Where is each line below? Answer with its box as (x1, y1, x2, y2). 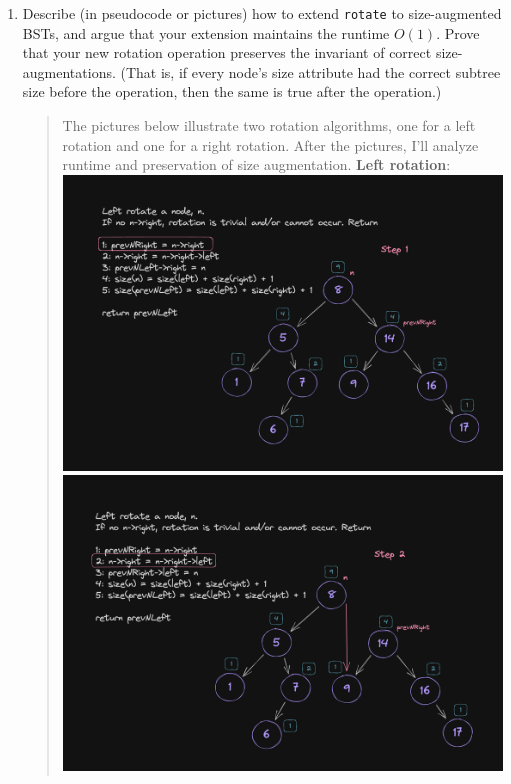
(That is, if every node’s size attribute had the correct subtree (120, 61, 501, 82)
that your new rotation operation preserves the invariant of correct (22, 42, 432, 63)
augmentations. (22, 61, 116, 82)
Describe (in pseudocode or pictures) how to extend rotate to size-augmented (22, 3, 502, 23)
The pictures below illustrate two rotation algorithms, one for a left (62, 115, 476, 136)
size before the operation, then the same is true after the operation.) (22, 81, 442, 102)
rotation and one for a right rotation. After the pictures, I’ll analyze (62, 134, 479, 155)
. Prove (436, 22, 480, 43)
